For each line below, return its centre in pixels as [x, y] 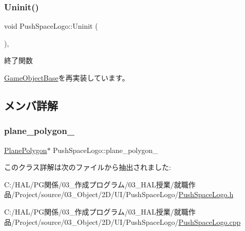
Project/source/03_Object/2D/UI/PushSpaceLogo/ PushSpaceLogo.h [124, 194]
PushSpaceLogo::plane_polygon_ [106, 150]
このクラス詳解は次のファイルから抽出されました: [88, 167]
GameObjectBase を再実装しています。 [67, 78]
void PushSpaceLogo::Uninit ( [51, 26]
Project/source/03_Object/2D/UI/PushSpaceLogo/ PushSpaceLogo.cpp [128, 222]
